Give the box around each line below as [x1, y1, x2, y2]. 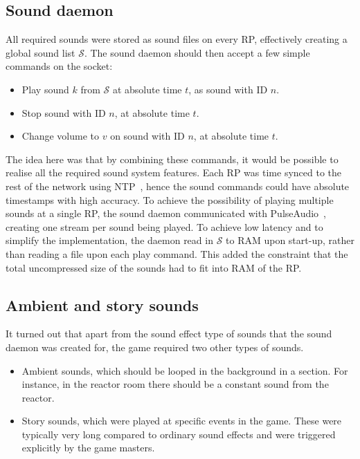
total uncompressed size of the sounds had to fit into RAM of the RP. [6, 260, 302, 274]
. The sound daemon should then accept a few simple [84, 45, 310, 59]
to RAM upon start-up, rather [226, 233, 354, 247]
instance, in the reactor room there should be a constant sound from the [21, 377, 329, 391]
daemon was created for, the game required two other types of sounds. [6, 339, 304, 354]
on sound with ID [110, 129, 185, 143]
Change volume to [21, 129, 100, 143]
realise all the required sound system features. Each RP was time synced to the [6, 165, 342, 180]
